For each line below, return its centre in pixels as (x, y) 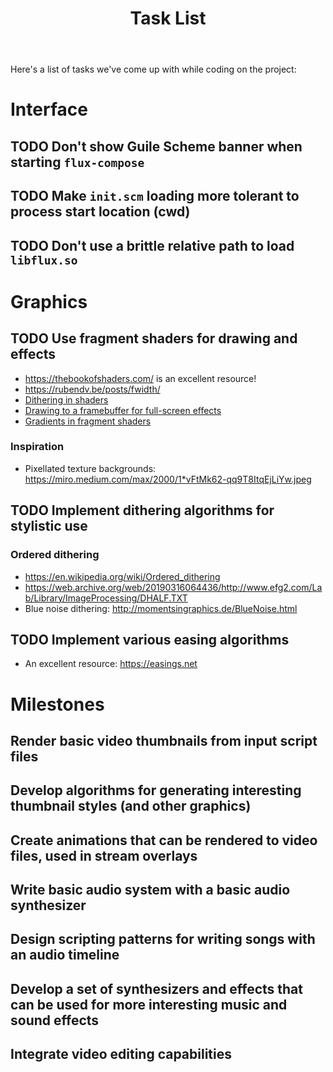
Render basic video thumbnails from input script (164, 740)
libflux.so (44, 260)
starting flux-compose (77, 162)
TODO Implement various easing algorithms (150, 639)
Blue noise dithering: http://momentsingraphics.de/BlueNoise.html (161, 608)
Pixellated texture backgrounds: (90, 468)
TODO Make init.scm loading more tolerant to (155, 196)
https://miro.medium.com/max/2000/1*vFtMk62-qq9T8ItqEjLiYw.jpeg (168, 479)
